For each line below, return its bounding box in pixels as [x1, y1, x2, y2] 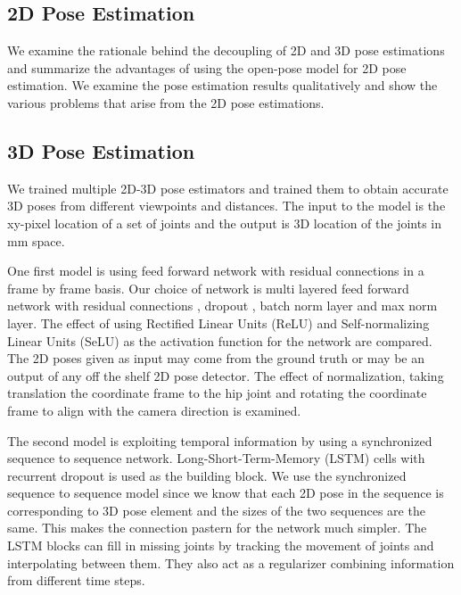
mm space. [7, 231, 65, 250]
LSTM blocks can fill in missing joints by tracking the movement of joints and [7, 536, 434, 555]
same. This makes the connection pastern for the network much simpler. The [7, 518, 427, 537]
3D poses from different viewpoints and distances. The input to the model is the [7, 196, 446, 215]
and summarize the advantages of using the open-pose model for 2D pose [7, 58, 407, 77]
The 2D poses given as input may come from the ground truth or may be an [7, 349, 425, 368]
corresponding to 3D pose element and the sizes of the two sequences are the [7, 500, 425, 519]
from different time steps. [7, 571, 145, 590]
